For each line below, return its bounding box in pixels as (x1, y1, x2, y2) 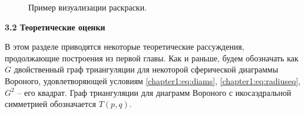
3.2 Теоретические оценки (5, 20, 105, 33)
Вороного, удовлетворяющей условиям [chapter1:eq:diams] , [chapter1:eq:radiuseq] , (5, 74, 301, 87)
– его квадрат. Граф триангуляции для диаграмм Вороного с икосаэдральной (17, 86, 291, 98)
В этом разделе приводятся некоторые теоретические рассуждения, (5, 40, 244, 53)
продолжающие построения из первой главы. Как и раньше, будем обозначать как (5, 51, 299, 64)
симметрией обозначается (5, 98, 96, 110)
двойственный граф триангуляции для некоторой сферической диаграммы (14, 63, 279, 75)
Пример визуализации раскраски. (28, 1, 147, 13)
